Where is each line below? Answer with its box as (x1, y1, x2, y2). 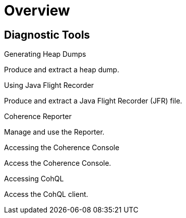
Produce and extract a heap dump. (4, 65, 119, 74)
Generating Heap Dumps (4, 50, 86, 59)
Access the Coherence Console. (4, 159, 111, 168)
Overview (4, 2, 70, 19)
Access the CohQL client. (4, 190, 88, 199)
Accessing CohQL (4, 174, 64, 183)
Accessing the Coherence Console (4, 143, 119, 152)
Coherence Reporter (4, 112, 72, 121)
